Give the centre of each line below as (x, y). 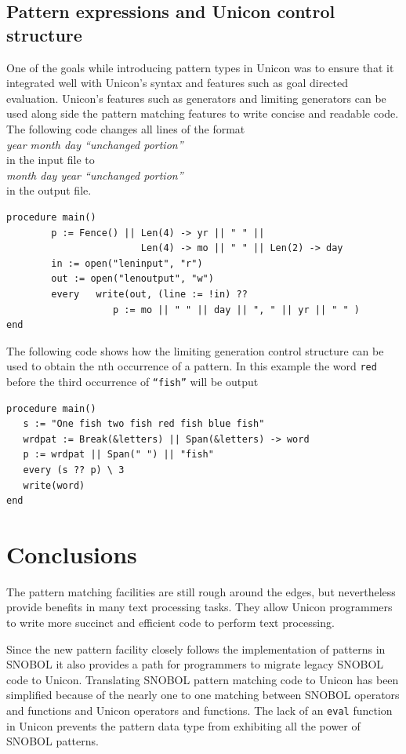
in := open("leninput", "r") (127, 263)
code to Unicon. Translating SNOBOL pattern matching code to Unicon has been (203, 679)
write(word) (54, 485)
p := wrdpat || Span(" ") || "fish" (118, 455)
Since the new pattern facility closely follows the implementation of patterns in (196, 648)
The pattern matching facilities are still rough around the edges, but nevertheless (201, 591)
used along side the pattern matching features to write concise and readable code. (203, 113)
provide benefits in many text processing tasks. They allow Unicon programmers (199, 607)
